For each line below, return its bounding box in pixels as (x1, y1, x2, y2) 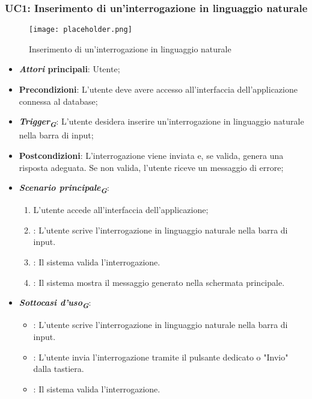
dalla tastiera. (33, 362, 84, 375)
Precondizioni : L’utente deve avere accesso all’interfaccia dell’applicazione (19, 83, 298, 96)
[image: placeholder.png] (29, 25, 132, 34)
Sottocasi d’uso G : (19, 296, 91, 311)
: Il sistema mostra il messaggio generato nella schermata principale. (33, 276, 285, 288)
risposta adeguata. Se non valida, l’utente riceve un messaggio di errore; (19, 161, 284, 173)
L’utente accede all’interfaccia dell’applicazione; (33, 203, 209, 216)
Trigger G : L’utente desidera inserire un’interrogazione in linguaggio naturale (19, 115, 304, 130)
